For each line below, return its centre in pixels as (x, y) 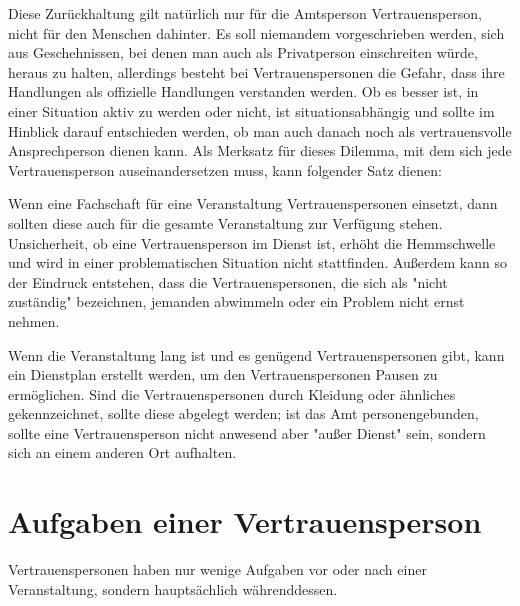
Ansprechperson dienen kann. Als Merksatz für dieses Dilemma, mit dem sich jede (260, 150)
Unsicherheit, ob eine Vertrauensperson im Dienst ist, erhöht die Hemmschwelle (252, 242)
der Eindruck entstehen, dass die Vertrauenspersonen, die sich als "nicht (228, 281)
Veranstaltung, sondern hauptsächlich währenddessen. (173, 588)
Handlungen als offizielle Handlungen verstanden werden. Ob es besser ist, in (243, 91)
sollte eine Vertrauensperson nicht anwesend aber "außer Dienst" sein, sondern (247, 432)
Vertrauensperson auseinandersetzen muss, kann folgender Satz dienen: (225, 169)
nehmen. (34, 320)
